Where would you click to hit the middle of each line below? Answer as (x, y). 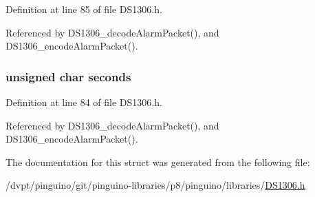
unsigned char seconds (68, 76)
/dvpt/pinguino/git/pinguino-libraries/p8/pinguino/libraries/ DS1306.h (155, 185)
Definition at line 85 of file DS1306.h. (84, 9)
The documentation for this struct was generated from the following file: (158, 162)
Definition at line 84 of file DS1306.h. (84, 102)
